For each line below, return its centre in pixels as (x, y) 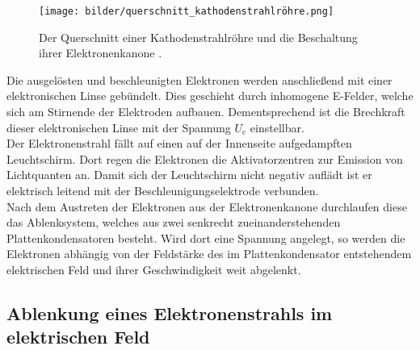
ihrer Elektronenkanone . (101, 53)
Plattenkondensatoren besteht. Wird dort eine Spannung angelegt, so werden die (206, 237)
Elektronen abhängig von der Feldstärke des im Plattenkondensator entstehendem (209, 254)
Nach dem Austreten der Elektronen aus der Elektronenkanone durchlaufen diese (207, 206)
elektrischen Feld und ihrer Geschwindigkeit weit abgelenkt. (154, 269)
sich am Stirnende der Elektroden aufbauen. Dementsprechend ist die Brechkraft (206, 112)
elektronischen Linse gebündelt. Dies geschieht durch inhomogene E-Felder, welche (210, 96)
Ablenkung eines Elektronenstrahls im (170, 312)
